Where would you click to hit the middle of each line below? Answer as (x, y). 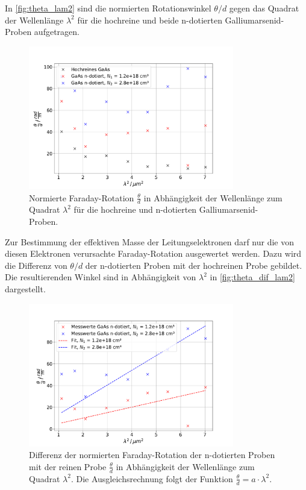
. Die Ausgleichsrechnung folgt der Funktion (152, 478)
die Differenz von (36, 265)
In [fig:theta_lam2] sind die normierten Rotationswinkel (108, 8)
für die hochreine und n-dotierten (135, 209)
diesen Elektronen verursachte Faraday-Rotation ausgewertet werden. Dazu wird (153, 253)
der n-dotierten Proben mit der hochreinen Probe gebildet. (194, 265)
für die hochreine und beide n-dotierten (150, 20)
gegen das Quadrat (264, 8)
